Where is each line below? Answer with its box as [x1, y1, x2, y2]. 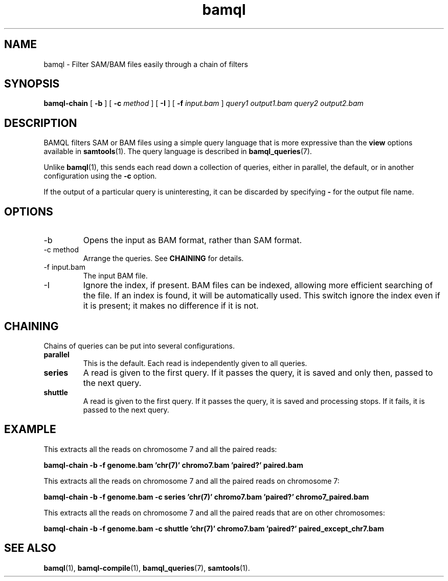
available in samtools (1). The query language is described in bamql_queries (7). [43, 147, 312, 156]
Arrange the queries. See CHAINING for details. [83, 254, 244, 263]
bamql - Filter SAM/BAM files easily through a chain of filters [43, 59, 248, 69]
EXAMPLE [4, 423, 56, 436]
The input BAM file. [83, 271, 148, 281]
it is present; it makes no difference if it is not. [83, 300, 259, 311]
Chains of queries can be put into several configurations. [43, 341, 235, 350]
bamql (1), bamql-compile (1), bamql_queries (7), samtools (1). [43, 563, 250, 572]
